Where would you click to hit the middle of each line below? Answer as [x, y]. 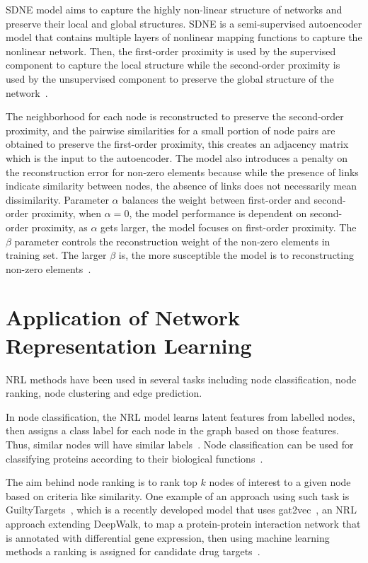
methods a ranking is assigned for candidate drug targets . [133, 551]
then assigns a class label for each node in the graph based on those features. [172, 430]
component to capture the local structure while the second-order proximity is [173, 65]
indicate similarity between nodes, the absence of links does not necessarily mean [182, 186]
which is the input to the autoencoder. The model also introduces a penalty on [177, 157]
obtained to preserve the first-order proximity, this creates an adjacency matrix [177, 144]
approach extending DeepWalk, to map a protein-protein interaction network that [183, 523]
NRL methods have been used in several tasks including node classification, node [181, 379]
